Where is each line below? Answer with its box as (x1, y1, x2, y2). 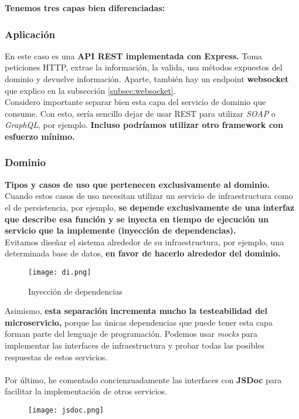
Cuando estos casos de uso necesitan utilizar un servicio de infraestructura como (5, 190, 293, 202)
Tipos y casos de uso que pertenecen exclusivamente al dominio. (5, 178, 270, 190)
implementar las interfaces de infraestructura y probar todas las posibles (5, 339, 264, 351)
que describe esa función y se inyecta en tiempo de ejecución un (5, 212, 269, 225)
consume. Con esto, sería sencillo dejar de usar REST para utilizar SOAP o (5, 107, 276, 119)
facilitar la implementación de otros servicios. (5, 385, 167, 397)
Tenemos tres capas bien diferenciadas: (5, 2, 165, 13)
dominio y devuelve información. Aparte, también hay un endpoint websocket (5, 73, 289, 85)
